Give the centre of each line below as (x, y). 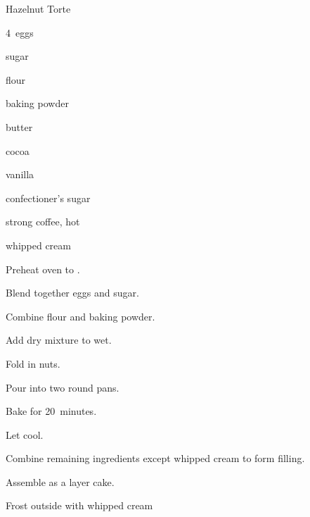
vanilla (20, 174)
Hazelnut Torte (38, 8)
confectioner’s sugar (48, 198)
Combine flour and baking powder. (80, 316)
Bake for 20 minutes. (51, 411)
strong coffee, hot (43, 222)
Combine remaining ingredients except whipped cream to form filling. (155, 458)
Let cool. (25, 434)
